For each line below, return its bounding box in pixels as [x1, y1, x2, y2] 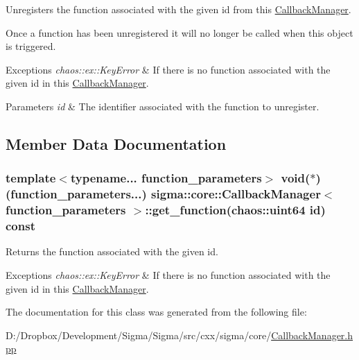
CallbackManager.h [271, 327, 353, 342]
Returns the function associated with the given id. [6, 244, 218, 259]
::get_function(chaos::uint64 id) [145, 201, 326, 218]
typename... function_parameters [70, 169, 262, 187]
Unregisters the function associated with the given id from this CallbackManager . [6, 2, 351, 16]
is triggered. [6, 39, 56, 53]
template [6, 169, 56, 187]
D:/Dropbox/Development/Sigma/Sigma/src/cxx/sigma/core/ [6, 327, 272, 342]
